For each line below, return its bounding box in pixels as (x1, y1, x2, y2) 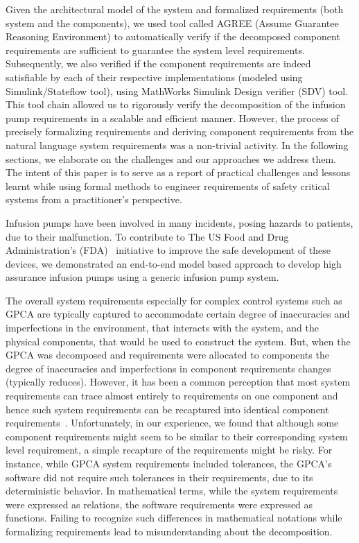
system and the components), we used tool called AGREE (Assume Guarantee (6, 15, 339, 30)
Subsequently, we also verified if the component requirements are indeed (6, 56, 311, 71)
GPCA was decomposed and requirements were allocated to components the (6, 347, 329, 362)
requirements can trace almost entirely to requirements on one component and (6, 388, 338, 403)
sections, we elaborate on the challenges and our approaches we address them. (6, 151, 336, 166)
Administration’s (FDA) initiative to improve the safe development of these (6, 243, 331, 257)
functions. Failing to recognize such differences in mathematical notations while (6, 510, 342, 525)
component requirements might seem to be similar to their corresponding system (6, 429, 348, 443)
